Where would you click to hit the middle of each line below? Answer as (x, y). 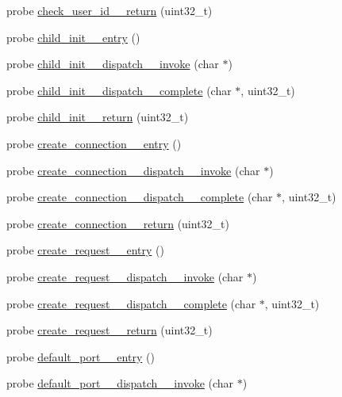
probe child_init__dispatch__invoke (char (113, 64)
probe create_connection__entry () (94, 143)
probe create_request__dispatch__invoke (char (125, 276)
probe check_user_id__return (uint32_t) (110, 10)
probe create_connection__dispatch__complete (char (140, 197)
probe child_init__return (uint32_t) (98, 117)
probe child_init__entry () (73, 37)
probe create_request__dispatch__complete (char (131, 303)
